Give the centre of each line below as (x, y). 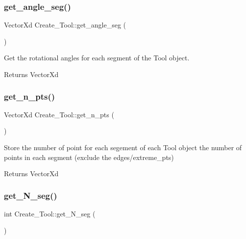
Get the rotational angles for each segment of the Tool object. (97, 58)
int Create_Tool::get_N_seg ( (50, 213)
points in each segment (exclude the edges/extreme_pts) (89, 157)
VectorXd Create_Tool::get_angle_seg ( (65, 25)
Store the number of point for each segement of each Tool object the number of (123, 147)
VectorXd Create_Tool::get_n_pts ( (59, 114)
